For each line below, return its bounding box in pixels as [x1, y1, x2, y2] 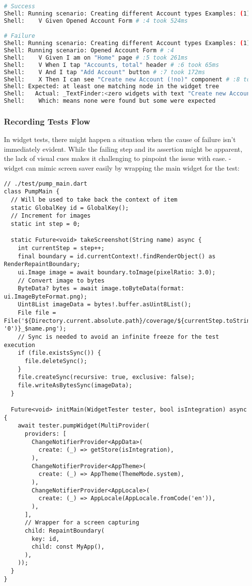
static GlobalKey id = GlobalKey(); [11, 204, 129, 211]
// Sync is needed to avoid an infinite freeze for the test [17, 333, 219, 341]
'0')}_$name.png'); [4, 325, 66, 333]
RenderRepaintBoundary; [4, 261, 80, 268]
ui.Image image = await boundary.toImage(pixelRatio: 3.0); [17, 269, 216, 276]
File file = [17, 309, 56, 317]
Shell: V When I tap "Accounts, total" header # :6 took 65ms [4, 61, 219, 68]
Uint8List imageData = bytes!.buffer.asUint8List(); [17, 301, 191, 308]
